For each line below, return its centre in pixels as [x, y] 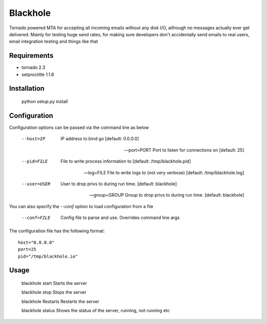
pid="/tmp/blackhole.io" [48, 256]
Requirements [31, 56]
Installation [27, 88]
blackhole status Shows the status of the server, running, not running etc [96, 311]
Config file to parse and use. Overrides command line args [120, 217]
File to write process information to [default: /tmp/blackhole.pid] [126, 162]
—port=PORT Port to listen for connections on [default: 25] [184, 150]
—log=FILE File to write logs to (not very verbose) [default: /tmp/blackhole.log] [164, 172]
